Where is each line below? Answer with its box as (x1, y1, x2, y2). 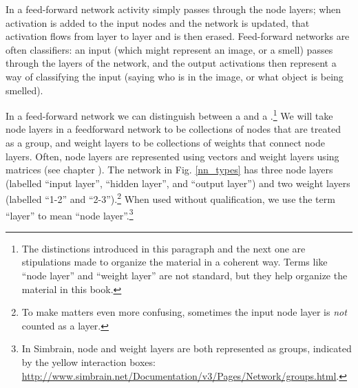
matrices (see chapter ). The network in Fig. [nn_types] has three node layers (6, 162, 333, 177)
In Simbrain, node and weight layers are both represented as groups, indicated (21, 341, 352, 356)
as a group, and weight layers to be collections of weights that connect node (6, 136, 325, 149)
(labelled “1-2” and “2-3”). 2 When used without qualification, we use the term (6, 190, 335, 206)
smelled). (6, 83, 43, 97)
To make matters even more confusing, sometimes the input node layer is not (21, 305, 347, 319)
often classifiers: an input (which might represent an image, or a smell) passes (6, 42, 333, 56)
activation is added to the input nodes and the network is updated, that (6, 15, 310, 30)
